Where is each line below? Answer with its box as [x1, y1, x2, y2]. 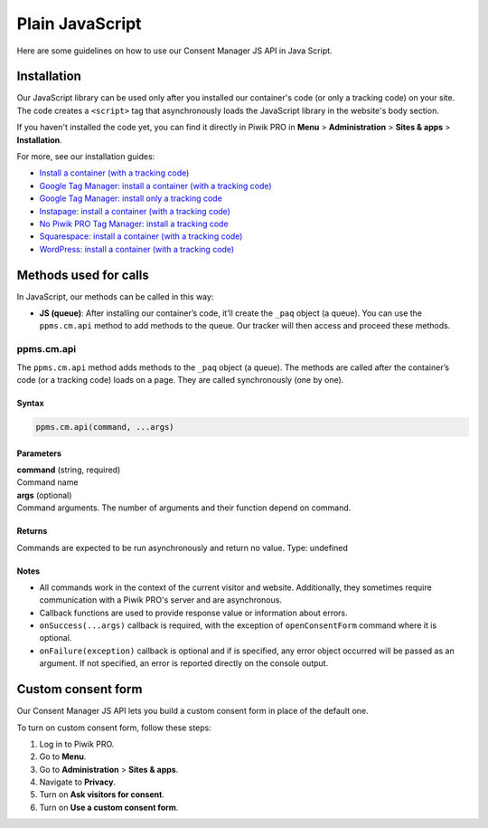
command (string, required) [16, 464, 121, 475]
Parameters [16, 448, 62, 459]
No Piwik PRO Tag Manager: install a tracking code [39, 218, 230, 229]
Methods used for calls [16, 267, 149, 282]
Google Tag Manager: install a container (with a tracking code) [39, 180, 272, 191]
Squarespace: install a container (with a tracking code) [39, 231, 243, 242]
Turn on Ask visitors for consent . [39, 789, 164, 800]
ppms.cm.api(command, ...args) [35, 422, 175, 432]
